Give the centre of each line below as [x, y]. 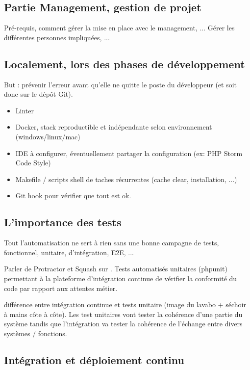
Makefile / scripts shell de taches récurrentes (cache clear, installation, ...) [126, 179]
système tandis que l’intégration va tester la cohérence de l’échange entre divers [123, 324]
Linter [25, 110]
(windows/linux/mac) [48, 136]
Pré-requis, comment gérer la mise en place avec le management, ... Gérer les [119, 28]
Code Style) [33, 163]
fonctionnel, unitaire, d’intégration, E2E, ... [69, 252]
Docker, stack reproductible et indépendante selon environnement [114, 127]
